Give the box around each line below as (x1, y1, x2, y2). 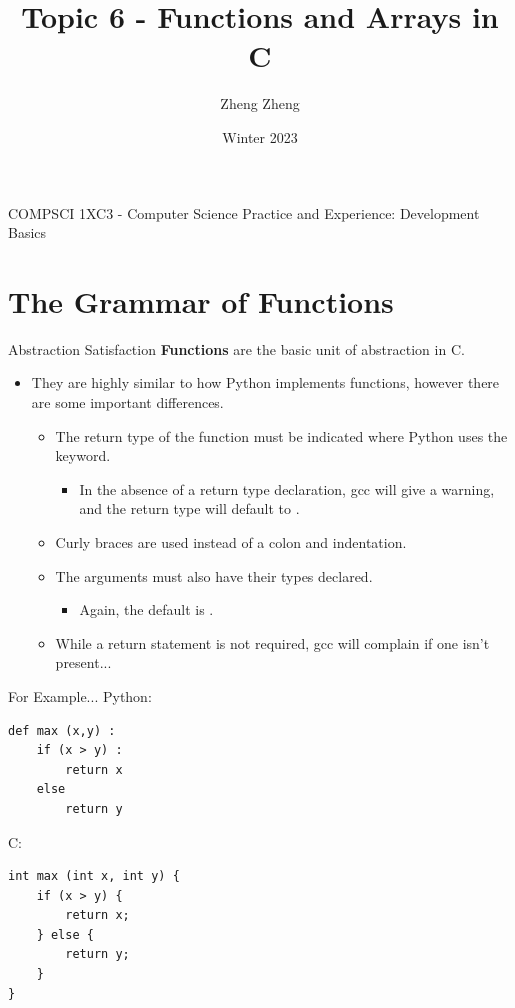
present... (55, 652, 112, 673)
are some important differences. (31, 392, 224, 412)
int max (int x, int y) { (8, 869, 180, 884)
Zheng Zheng (220, 93, 300, 114)
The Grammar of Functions (8, 280, 394, 321)
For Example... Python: (8, 685, 152, 706)
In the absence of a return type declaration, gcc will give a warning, (79, 478, 495, 499)
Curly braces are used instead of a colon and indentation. (55, 531, 407, 552)
